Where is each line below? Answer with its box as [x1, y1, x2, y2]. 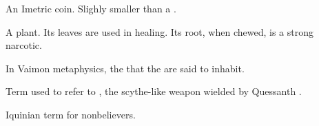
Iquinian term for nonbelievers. [6, 107, 136, 121]
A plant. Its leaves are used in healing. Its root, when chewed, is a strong [6, 24, 313, 39]
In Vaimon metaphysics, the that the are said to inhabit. [6, 61, 245, 75]
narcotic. [6, 38, 42, 52]
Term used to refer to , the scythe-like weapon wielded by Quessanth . [6, 84, 302, 98]
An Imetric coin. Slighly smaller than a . [6, 1, 176, 15]
